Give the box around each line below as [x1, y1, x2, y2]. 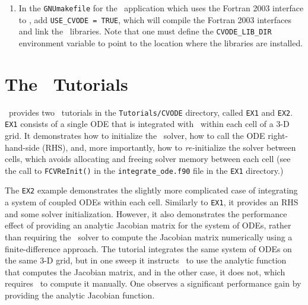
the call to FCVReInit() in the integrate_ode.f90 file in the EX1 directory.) [5, 164, 284, 176]
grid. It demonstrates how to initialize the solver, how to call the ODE [5, 129, 265, 141]
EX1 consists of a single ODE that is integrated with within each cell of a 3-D [5, 117, 290, 130]
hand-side [5, 141, 40, 153]
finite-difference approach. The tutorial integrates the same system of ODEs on [5, 242, 292, 255]
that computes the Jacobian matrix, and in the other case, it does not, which [5, 265, 285, 278]
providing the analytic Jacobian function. [5, 288, 155, 301]
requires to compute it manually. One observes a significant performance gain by [5, 277, 301, 290]
